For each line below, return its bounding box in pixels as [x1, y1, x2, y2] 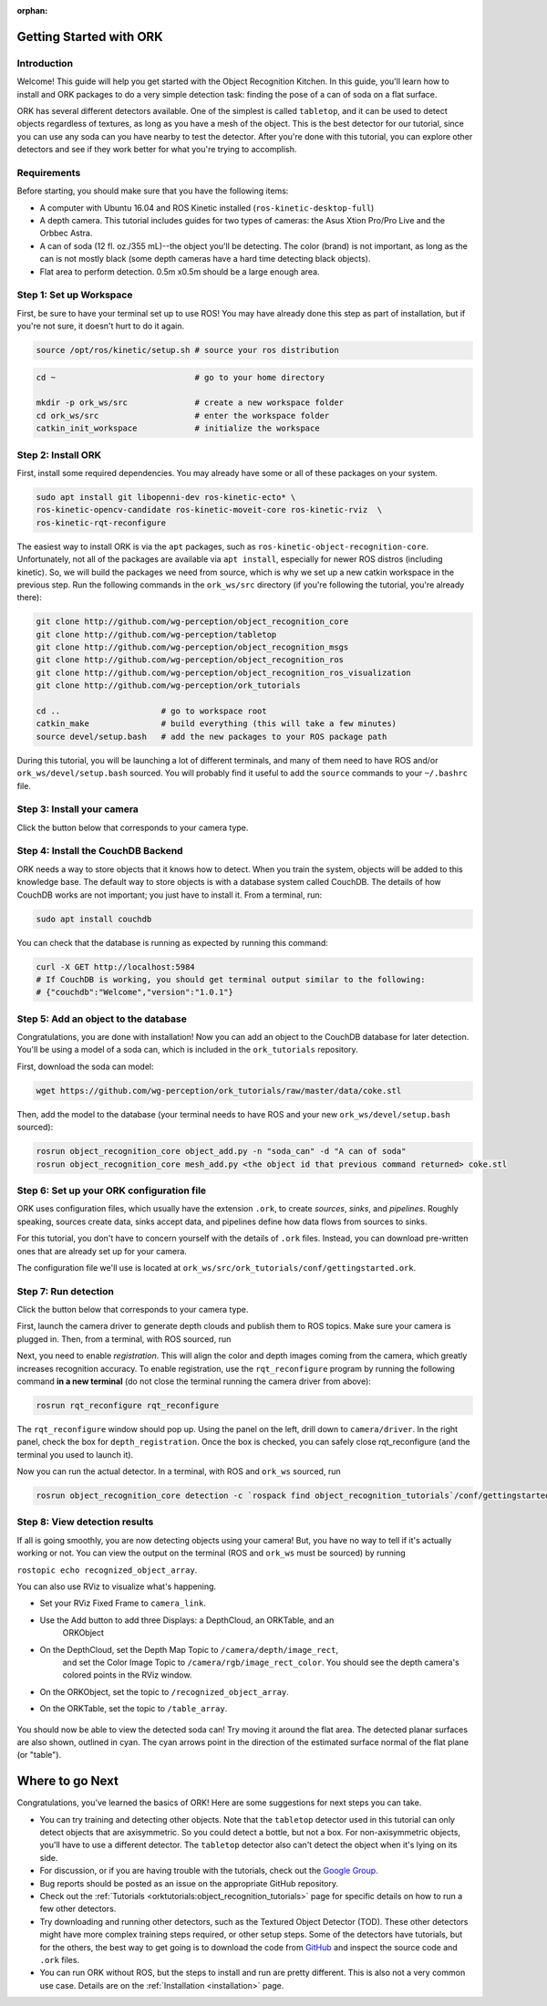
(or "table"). [16, 1750, 62, 1761]
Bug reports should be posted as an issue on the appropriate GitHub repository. [39, 1877, 339, 1888]
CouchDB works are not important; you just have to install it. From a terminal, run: [16, 889, 323, 900]
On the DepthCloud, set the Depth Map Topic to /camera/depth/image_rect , [39, 1644, 339, 1655]
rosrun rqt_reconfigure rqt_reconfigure [36, 1400, 219, 1410]
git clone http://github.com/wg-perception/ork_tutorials [36, 681, 301, 691]
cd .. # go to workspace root [36, 706, 268, 716]
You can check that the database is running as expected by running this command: [16, 937, 328, 948]
